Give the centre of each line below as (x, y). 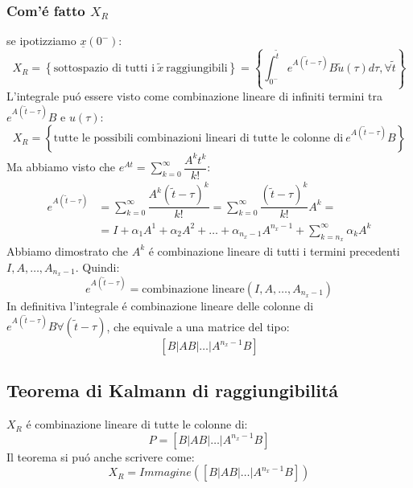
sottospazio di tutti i (104, 69)
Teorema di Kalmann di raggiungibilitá (173, 390)
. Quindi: (97, 267)
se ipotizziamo (41, 41)
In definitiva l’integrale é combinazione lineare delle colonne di (160, 305)
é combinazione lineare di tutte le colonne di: (137, 424)
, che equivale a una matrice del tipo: (198, 326)
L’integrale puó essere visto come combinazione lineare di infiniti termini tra (194, 96)
